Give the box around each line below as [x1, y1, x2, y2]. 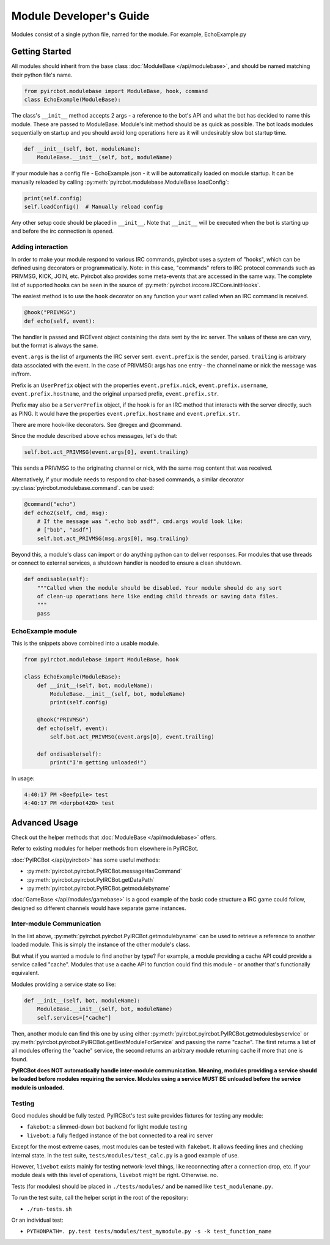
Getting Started [11, 47, 71, 57]
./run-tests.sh [26, 1205, 73, 1213]
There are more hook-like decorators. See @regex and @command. [11, 421, 182, 429]
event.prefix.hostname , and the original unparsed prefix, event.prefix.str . [11, 389, 219, 397]
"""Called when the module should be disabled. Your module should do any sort [37, 584, 282, 591]
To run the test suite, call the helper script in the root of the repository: [11, 1194, 189, 1202]
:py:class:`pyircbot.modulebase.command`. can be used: [11, 484, 155, 492]
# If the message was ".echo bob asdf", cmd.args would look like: [37, 517, 244, 525]
